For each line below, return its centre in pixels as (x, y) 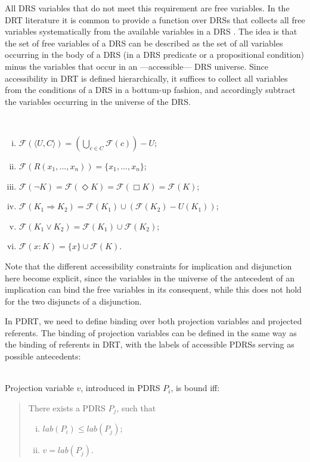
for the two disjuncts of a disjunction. (73, 301)
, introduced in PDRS (120, 388)
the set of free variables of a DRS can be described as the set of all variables (144, 43)
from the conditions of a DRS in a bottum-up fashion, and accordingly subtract (150, 90)
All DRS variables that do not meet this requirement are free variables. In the (147, 8)
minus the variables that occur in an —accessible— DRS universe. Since (137, 66)
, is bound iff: (195, 388)
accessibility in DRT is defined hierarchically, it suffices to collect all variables (146, 78)
